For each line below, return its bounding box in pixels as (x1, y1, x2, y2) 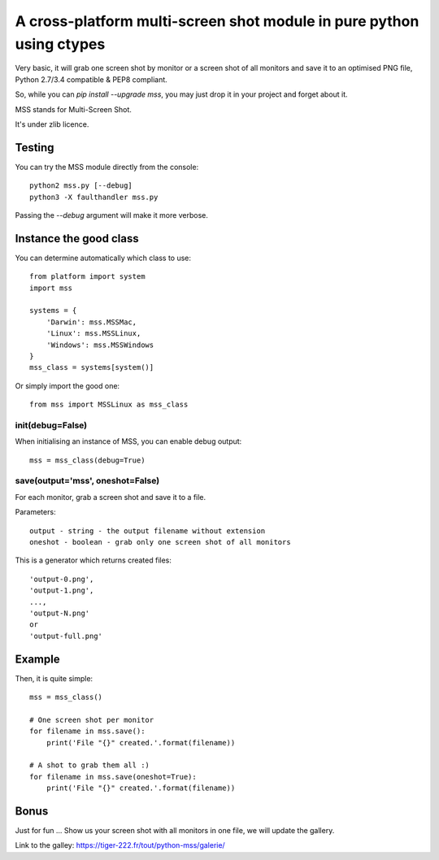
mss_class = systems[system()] (29, 363, 154, 372)
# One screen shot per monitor (29, 715, 154, 724)
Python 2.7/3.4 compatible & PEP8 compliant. (15, 74, 168, 85)
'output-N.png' (29, 608, 90, 618)
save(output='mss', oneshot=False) (15, 476, 160, 487)
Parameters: (15, 507, 56, 517)
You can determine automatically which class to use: (15, 253, 191, 263)
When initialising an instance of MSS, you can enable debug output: (15, 437, 242, 446)
